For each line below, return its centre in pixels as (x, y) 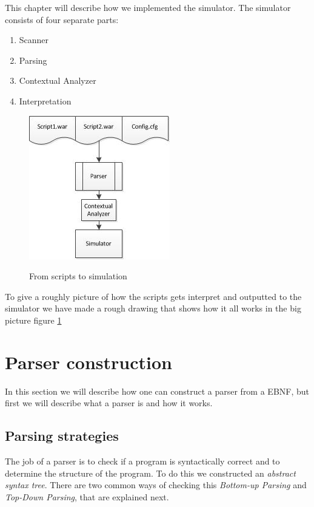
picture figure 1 (33, 320)
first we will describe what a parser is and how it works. (109, 403)
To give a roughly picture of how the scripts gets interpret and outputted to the (153, 296)
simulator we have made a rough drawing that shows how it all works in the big (153, 308)
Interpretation (45, 100)
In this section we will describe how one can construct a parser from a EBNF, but (157, 391)
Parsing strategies (62, 436)
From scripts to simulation (78, 276)
